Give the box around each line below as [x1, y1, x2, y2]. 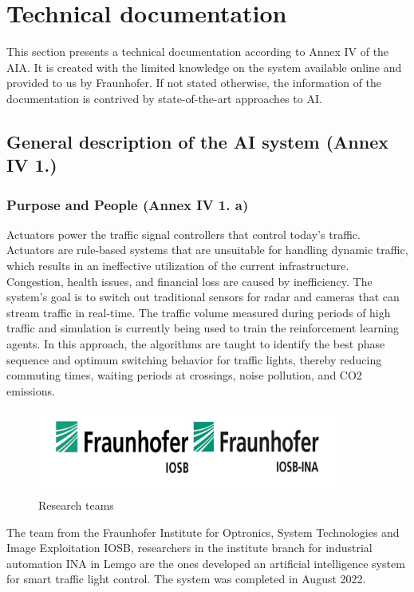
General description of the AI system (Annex [6, 129, 388, 153]
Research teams [38, 497, 114, 514]
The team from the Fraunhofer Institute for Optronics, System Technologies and [6, 523, 400, 540]
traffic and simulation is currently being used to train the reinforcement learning [6, 320, 400, 336]
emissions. [6, 382, 55, 399]
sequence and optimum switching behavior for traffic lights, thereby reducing [6, 351, 382, 368]
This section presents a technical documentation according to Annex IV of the [6, 43, 389, 60]
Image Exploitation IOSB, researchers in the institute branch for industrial [6, 539, 373, 556]
